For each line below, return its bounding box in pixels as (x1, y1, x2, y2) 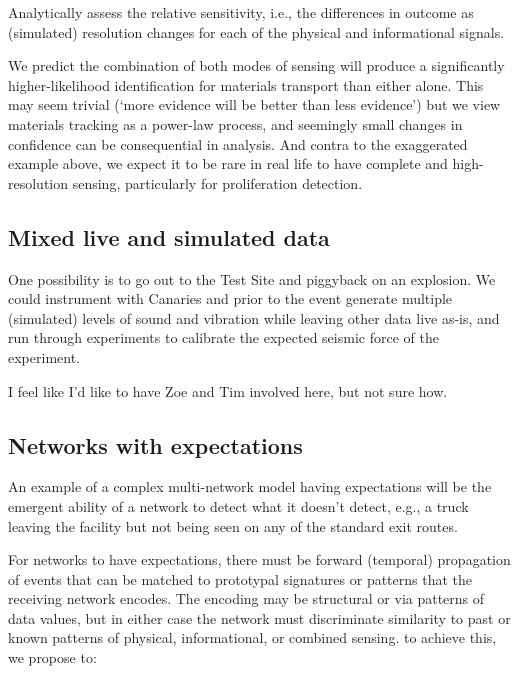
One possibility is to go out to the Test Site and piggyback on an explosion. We (8, 268, 496, 289)
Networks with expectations (8, 429, 303, 460)
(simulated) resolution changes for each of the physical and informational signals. (8, 21, 505, 42)
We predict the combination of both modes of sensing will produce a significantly (8, 55, 505, 76)
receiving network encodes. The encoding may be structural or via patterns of (8, 588, 485, 609)
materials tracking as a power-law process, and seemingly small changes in (8, 113, 463, 134)
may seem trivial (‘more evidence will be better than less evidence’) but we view (8, 94, 501, 115)
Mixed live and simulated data (8, 221, 330, 252)
